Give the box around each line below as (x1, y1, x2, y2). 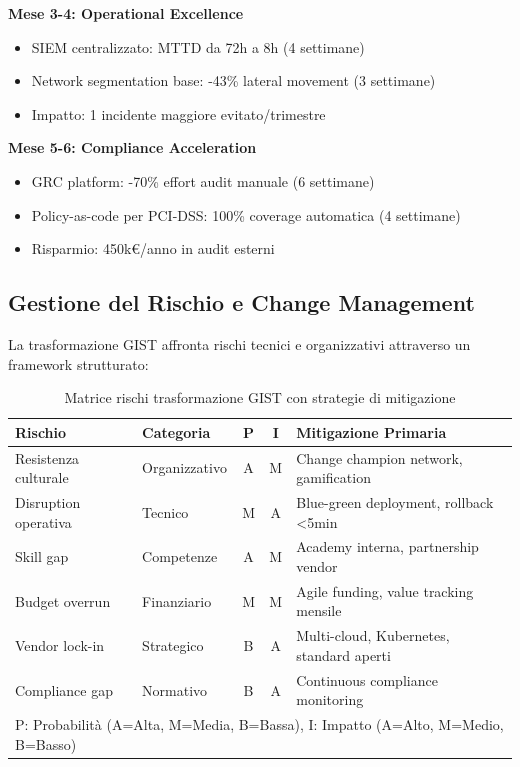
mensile (296, 600, 342, 621)
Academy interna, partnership (296, 536, 479, 557)
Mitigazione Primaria (296, 421, 447, 442)
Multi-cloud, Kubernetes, (296, 625, 450, 646)
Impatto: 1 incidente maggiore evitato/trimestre (31, 103, 326, 124)
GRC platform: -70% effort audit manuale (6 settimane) (31, 170, 375, 191)
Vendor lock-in (15, 635, 105, 656)
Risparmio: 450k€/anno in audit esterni (31, 238, 275, 259)
